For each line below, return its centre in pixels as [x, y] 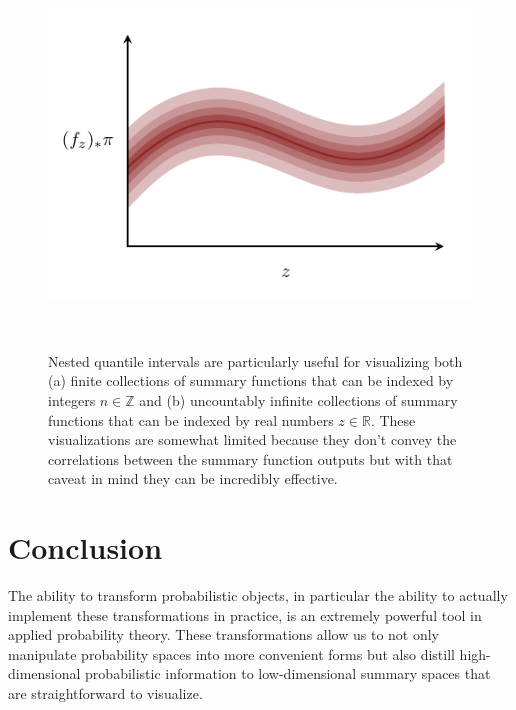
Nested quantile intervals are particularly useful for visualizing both [255, 360]
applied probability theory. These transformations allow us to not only [224, 634]
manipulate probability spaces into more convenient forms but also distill [231, 653]
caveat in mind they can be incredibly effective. [193, 478]
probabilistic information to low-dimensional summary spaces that [288, 673]
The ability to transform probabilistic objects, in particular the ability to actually [258, 595]
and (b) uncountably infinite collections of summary [298, 399]
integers [72, 399]
